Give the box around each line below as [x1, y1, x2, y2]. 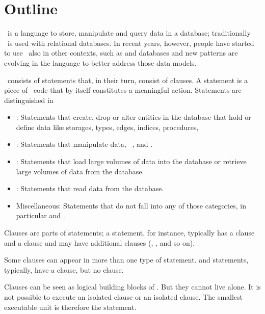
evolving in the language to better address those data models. [4, 57, 197, 68]
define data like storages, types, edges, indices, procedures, [16, 121, 199, 132]
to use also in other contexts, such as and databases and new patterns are [4, 47, 238, 58]
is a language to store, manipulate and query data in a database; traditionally [7, 28, 251, 38]
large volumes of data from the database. [16, 166, 144, 176]
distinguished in [4, 94, 54, 105]
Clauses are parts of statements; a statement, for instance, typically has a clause [4, 227, 255, 238]
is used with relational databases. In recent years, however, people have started [7, 37, 254, 48]
